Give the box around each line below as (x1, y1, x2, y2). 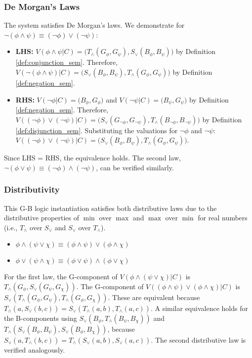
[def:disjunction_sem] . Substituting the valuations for (15, 125, 178, 135)
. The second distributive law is (151, 335, 246, 345)
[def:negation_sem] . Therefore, (15, 104, 109, 115)
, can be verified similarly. (96, 162, 174, 172)
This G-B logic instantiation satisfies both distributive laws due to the (4, 203, 217, 213)
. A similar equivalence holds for (150, 303, 248, 313)
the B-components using (4, 313, 77, 323)
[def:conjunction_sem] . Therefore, (15, 57, 118, 67)
